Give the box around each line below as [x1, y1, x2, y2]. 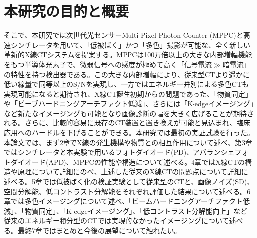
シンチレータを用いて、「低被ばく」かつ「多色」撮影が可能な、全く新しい [10, 39, 250, 50]
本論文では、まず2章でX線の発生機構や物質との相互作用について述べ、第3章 [4, 137, 252, 147]
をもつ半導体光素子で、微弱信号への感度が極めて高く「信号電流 [4, 59, 212, 69]
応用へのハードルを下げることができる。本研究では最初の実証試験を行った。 [4, 127, 254, 138]
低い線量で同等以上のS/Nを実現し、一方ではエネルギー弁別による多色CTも [4, 79, 249, 89]
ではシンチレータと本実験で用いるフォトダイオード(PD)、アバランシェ [4, 147, 235, 157]
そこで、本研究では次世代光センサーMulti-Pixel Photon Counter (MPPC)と [4, 30, 243, 40]
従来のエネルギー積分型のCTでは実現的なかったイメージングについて [4, 215, 229, 226]
